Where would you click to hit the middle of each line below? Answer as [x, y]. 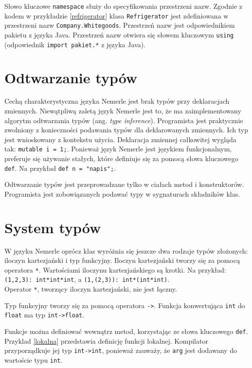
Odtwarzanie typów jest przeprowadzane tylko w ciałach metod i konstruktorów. [124, 184]
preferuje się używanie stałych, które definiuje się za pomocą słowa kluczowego [121, 158]
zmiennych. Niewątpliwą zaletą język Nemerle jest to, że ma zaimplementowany [123, 110]
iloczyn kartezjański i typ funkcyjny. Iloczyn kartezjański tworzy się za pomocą [122, 260]
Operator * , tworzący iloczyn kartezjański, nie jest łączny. [91, 289]
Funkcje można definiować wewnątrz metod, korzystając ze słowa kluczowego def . [126, 331]
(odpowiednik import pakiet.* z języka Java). [75, 44]
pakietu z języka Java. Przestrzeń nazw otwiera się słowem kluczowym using [119, 34]
